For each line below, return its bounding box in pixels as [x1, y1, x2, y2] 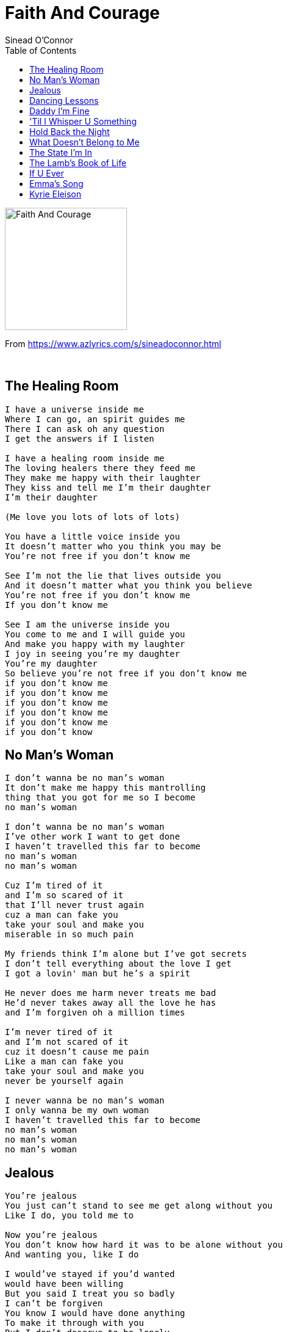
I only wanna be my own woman [5, 1105, 150, 1116]
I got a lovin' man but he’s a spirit [5, 968, 191, 979]
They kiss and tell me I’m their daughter [5, 482, 211, 492]
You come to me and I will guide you [5, 629, 186, 639]
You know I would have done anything [5, 1308, 186, 1319]
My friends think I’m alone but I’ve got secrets [5, 949, 247, 959]
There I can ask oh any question [5, 423, 165, 434]
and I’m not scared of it [5, 1037, 129, 1047]
